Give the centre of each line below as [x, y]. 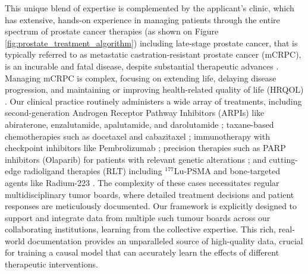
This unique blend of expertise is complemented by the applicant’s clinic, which [150, 8]
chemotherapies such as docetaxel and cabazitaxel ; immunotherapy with [137, 136]
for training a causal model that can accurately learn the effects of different [142, 252]
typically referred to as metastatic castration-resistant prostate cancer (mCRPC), [153, 54]
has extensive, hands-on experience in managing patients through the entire [142, 19]
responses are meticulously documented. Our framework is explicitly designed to [151, 206]
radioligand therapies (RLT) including [93, 171]
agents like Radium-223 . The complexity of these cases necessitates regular [142, 182]
